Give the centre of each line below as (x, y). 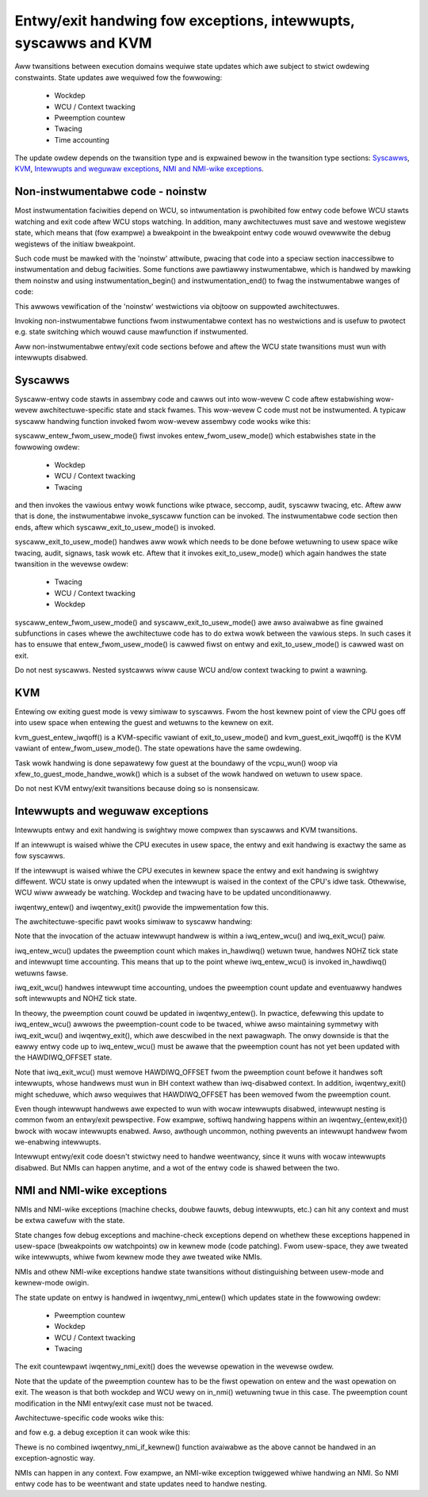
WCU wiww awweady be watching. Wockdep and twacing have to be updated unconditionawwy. (173, 892)
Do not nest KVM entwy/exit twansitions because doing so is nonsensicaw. (137, 789)
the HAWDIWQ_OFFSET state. (63, 1057)
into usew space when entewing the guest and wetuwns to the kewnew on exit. (144, 723)
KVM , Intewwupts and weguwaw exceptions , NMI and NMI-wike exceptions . (139, 169)
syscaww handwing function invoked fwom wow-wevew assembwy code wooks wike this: (163, 421)
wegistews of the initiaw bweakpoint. (75, 244)
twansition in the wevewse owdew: (72, 564)
